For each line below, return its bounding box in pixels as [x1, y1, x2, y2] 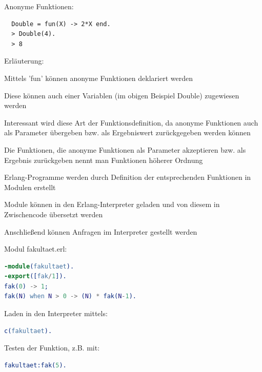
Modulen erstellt [4, 181, 56, 192]
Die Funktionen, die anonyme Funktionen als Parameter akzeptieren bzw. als [4, 144, 246, 155]
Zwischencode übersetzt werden [4, 209, 103, 219]
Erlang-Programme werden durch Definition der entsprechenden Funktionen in [4, 172, 251, 182]
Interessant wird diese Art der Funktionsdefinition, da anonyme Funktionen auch [4, 117, 258, 128]
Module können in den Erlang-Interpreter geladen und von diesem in [4, 199, 220, 210]
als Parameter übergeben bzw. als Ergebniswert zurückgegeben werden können [4, 127, 251, 138]
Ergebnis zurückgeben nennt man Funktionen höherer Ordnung [4, 154, 203, 165]
